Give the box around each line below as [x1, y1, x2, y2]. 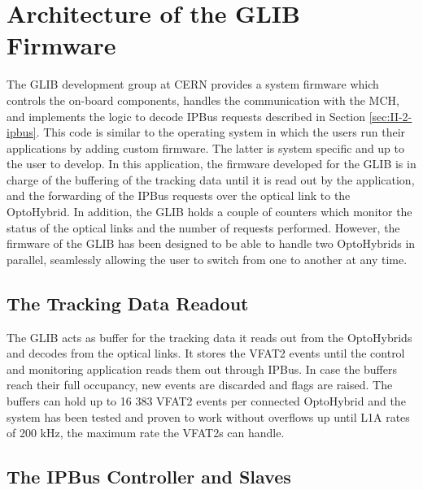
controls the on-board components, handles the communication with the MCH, [7, 91, 399, 108]
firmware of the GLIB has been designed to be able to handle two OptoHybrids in [7, 235, 416, 252]
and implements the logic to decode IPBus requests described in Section [7, 107, 366, 124]
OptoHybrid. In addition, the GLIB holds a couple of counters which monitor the [7, 203, 412, 220]
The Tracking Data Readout [7, 290, 249, 315]
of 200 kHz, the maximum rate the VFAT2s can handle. [7, 424, 285, 441]
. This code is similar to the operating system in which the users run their [36, 124, 406, 141]
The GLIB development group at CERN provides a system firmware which [7, 76, 379, 93]
